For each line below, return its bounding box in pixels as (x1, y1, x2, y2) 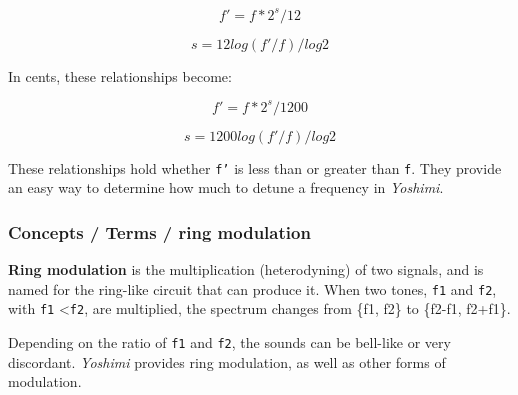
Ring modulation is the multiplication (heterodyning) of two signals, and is (8, 259, 484, 280)
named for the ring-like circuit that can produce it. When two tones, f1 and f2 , (8, 278, 497, 299)
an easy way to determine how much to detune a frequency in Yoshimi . (8, 177, 444, 198)
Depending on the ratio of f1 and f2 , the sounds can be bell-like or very (8, 331, 451, 352)
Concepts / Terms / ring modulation (8, 219, 311, 244)
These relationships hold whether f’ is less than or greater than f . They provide (8, 157, 502, 178)
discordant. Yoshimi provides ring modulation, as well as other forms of (8, 351, 446, 372)
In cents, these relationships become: (8, 65, 232, 86)
